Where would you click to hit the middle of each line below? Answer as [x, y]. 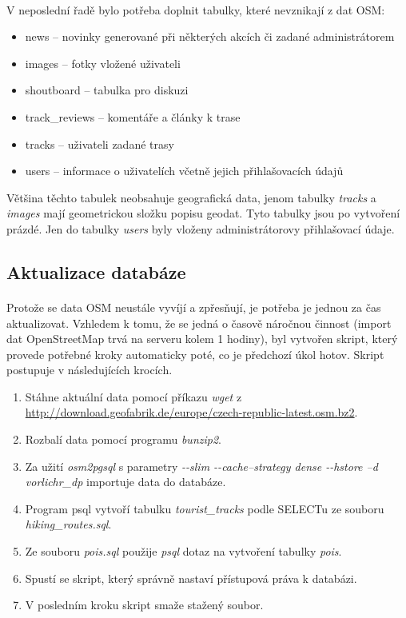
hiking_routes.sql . [68, 524]
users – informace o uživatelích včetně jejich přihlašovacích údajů [184, 171]
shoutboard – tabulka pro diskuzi [107, 90]
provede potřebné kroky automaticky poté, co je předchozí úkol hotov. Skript [195, 354]
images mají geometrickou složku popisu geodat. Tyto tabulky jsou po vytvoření [203, 213]
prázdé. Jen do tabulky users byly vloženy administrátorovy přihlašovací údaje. [201, 228]
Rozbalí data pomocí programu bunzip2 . [123, 439]
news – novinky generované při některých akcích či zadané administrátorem [210, 36]
